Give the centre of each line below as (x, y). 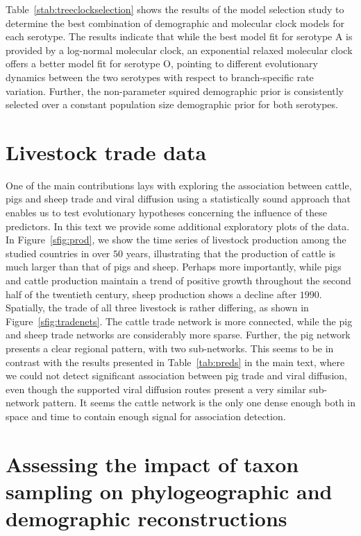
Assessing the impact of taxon (152, 464)
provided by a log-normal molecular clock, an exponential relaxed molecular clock (179, 50)
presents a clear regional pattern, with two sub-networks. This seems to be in (170, 348)
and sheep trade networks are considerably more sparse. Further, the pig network (178, 335)
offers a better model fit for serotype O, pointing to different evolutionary (162, 63)
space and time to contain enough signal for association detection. (146, 416)
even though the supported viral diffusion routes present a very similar (156, 389)
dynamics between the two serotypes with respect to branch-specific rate (160, 77)
